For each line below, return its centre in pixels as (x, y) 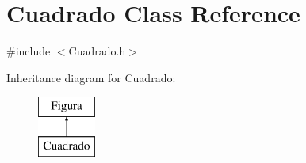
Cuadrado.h (97, 51)
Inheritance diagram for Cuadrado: (91, 77)
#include (29, 51)
